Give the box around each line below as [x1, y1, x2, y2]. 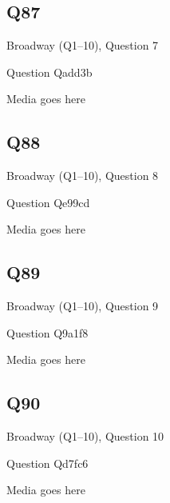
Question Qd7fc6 [6, 454, 89, 471]
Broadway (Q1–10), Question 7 [6, 37, 159, 54]
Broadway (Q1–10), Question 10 [6, 428, 164, 445]
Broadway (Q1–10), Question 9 [6, 297, 159, 314]
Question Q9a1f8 [6, 324, 89, 341]
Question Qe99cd [6, 194, 90, 210]
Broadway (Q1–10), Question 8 [6, 167, 159, 184]
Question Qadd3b [6, 63, 93, 80]
